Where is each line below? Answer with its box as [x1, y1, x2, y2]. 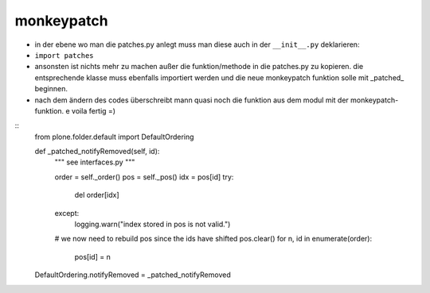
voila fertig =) [72, 106, 115, 115]
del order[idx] [74, 191, 119, 200]
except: [54, 208, 80, 218]
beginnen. [34, 84, 68, 94]
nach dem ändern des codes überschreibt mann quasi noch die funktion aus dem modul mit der [34, 95, 350, 105]
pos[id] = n [74, 252, 111, 261]
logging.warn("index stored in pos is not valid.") [74, 219, 231, 229]
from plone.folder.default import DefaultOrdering [34, 132, 194, 141]
